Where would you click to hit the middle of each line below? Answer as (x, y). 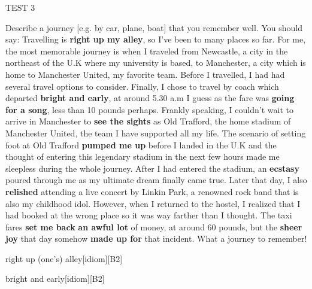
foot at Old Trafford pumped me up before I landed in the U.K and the (141, 144)
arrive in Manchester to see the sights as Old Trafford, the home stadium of (148, 121)
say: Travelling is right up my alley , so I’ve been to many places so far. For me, (156, 39)
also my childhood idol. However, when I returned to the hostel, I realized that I (153, 203)
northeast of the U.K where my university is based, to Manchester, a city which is (156, 63)
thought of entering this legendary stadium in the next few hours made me (143, 156)
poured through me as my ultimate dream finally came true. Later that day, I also (156, 180)
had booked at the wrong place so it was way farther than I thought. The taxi (149, 215)
